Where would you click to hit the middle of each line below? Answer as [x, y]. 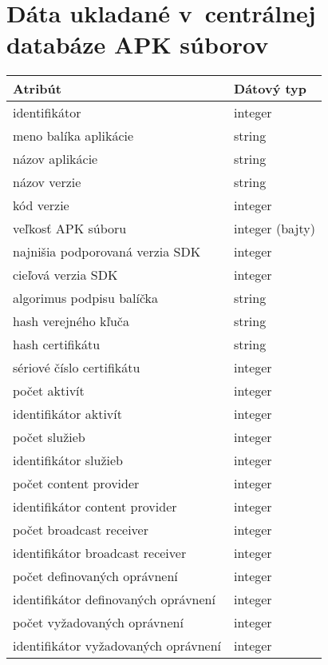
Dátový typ [271, 89]
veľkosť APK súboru [70, 229]
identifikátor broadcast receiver [100, 553]
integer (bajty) [275, 229]
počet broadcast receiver [81, 530]
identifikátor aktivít [67, 414]
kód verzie [41, 205]
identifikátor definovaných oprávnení [114, 599]
